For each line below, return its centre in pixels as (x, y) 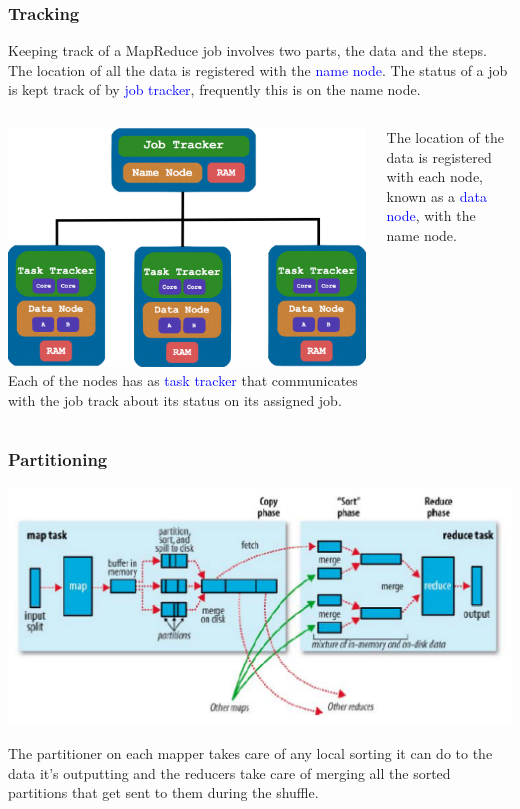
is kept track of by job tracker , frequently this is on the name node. (214, 89)
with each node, (435, 176)
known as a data (436, 195)
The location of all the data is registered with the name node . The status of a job (258, 69)
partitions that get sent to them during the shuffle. (163, 792)
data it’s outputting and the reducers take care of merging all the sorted (229, 772)
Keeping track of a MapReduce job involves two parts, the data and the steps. (247, 50)
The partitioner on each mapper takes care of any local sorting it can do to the (250, 753)
